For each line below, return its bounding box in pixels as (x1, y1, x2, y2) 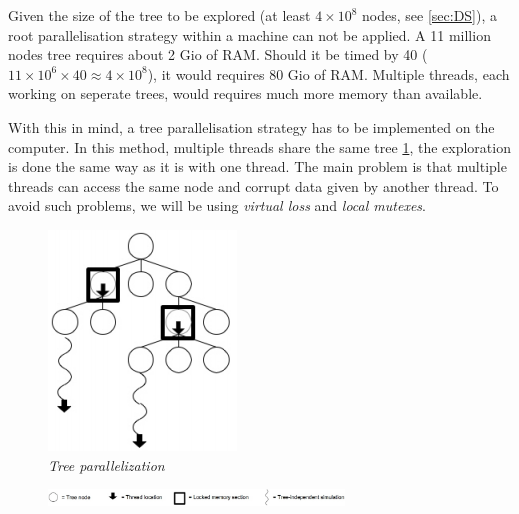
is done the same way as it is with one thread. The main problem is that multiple (8, 156, 507, 177)
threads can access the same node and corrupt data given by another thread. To (8, 175, 499, 196)
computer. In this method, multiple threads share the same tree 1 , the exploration (8, 136, 511, 157)
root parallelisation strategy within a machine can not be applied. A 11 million (8, 24, 491, 45)
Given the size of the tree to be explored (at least (8, 5, 311, 25)
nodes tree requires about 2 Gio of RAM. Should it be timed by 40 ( (8, 44, 428, 65)
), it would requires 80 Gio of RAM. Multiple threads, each (147, 63, 510, 84)
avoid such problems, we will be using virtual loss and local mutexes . (8, 195, 426, 216)
